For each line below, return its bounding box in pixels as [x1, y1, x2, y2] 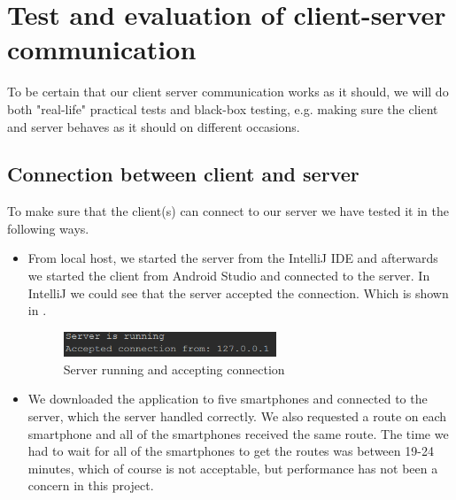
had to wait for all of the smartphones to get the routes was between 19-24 [27, 442, 434, 460]
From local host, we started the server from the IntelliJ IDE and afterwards [27, 249, 438, 267]
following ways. [7, 219, 89, 237]
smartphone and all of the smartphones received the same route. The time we [27, 424, 449, 442]
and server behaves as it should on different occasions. [7, 117, 300, 135]
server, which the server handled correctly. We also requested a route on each [27, 406, 447, 425]
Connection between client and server [7, 160, 359, 188]
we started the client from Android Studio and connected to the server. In [27, 266, 430, 285]
